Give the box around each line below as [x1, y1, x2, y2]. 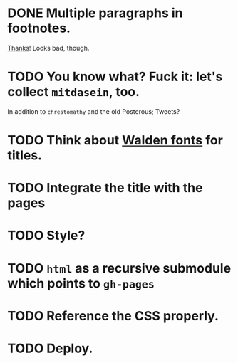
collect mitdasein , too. [7, 84, 140, 100]
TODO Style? [7, 228, 86, 243]
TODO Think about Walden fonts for [7, 132, 223, 149]
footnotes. [7, 20, 71, 36]
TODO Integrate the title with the [7, 180, 203, 196]
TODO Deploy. [7, 340, 93, 357]
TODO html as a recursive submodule [7, 260, 232, 276]
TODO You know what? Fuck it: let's [7, 69, 223, 85]
